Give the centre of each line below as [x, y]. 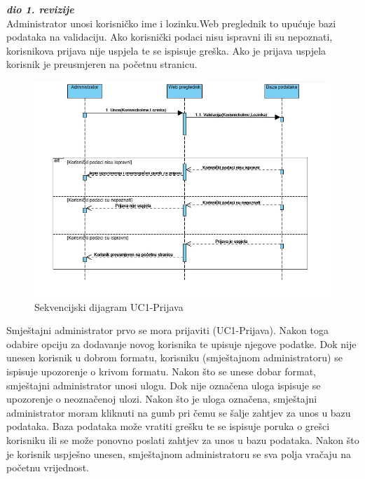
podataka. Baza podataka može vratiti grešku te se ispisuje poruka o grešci [168, 426]
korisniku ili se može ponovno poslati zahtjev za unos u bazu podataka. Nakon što [183, 439]
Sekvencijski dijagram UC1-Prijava [109, 306]
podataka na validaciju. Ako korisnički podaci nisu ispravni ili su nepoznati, [170, 37]
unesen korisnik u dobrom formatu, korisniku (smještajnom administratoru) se [174, 357]
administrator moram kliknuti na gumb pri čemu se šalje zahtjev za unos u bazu [179, 412]
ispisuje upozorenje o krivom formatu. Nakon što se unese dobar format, [161, 371]
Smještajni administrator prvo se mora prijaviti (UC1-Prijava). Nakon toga [167, 330]
